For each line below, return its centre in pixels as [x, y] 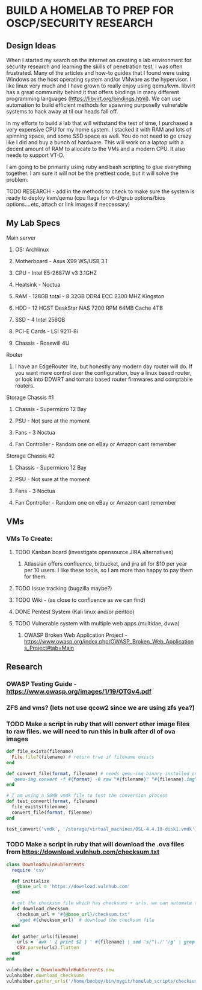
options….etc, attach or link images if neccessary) [68, 204]
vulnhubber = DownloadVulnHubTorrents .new [60, 969]
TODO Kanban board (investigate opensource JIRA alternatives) [94, 552]
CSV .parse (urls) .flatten [48, 948]
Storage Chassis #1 [30, 397]
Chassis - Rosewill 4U [42, 343]
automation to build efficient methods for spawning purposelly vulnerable [97, 105]
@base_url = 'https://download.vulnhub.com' [74, 887]
